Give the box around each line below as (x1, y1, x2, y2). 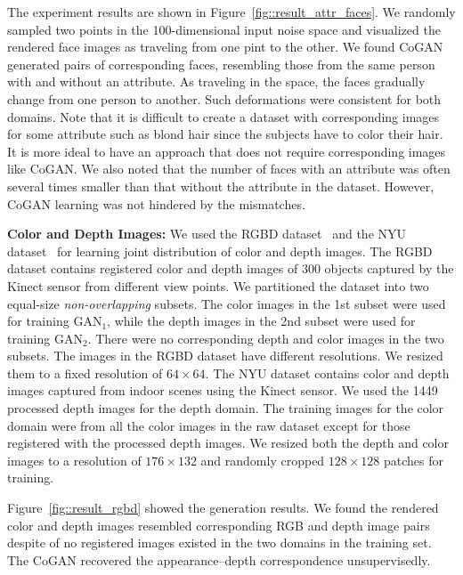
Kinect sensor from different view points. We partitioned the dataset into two (7, 276, 429, 295)
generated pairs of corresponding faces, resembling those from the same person (7, 54, 435, 73)
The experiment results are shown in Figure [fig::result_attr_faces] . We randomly (7, 3, 456, 20)
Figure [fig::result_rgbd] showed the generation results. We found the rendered (7, 498, 439, 517)
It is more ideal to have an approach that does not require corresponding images (7, 142, 446, 160)
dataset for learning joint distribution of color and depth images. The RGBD (7, 241, 433, 260)
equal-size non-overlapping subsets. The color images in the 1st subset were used (7, 294, 446, 312)
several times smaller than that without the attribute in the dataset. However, (7, 176, 435, 195)
